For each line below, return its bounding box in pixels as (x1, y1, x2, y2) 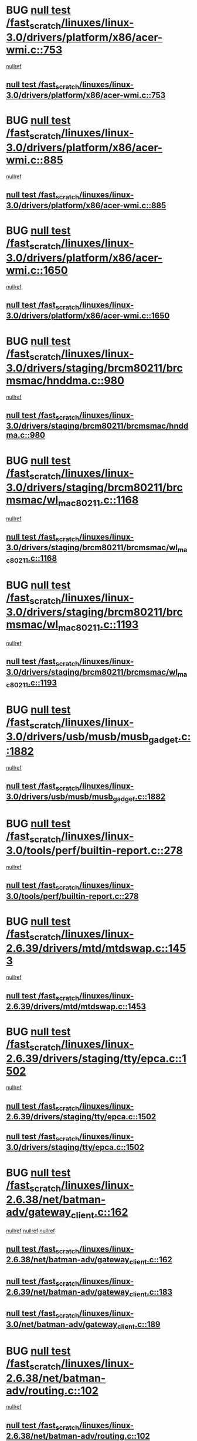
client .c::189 (117, 1319, 161, 1330)
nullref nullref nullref (6, 1227, 56, 1234)
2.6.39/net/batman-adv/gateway (6, 1287, 130, 1297)
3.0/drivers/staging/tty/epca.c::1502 (6, 1142, 145, 1152)
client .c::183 (129, 1287, 173, 1299)
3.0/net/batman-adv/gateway (6, 1319, 118, 1329)
